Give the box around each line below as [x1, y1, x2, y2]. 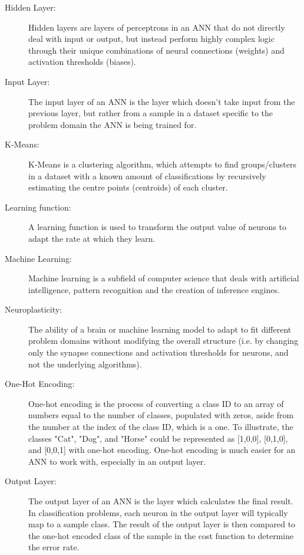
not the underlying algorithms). [28, 357, 142, 370]
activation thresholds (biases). [28, 55, 136, 68]
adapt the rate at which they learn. [28, 232, 156, 244]
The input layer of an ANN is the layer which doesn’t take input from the [28, 95, 295, 107]
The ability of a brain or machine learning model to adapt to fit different [28, 323, 292, 335]
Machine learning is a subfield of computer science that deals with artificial [28, 272, 299, 284]
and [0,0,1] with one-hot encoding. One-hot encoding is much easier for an [28, 444, 296, 456]
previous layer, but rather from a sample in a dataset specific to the [28, 107, 273, 119]
